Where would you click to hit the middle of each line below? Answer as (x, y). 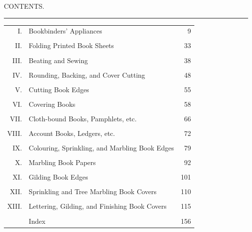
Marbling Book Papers (62, 162)
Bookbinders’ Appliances (65, 31)
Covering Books (52, 104)
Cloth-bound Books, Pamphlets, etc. (83, 118)
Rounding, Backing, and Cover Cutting (87, 75)
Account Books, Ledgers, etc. (72, 133)
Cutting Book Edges (59, 89)
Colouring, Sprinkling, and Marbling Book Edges (102, 148)
